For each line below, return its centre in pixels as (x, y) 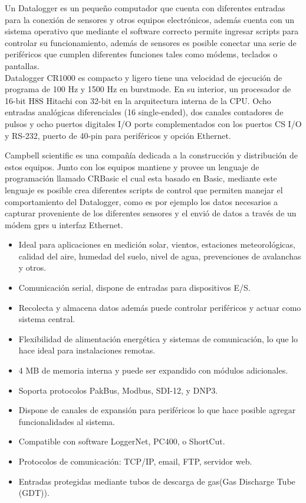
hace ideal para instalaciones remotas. (87, 350)
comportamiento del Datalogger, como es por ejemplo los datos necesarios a (142, 201)
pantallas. (22, 65)
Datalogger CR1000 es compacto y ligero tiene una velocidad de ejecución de (144, 77)
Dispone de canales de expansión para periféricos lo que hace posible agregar (157, 410)
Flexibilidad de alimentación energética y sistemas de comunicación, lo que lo (158, 338)
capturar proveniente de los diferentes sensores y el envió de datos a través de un (151, 213)
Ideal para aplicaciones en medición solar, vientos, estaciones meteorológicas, (157, 244)
